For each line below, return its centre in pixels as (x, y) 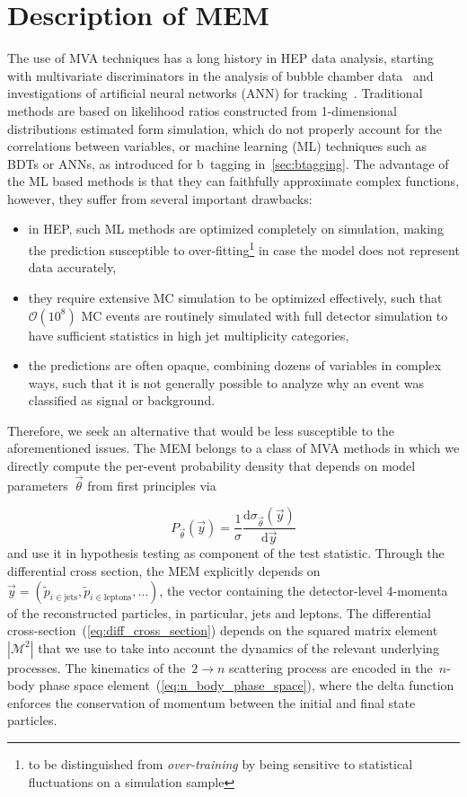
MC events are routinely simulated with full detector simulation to (264, 315)
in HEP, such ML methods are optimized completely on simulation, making (236, 229)
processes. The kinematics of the (97, 667)
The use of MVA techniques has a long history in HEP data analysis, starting (221, 58)
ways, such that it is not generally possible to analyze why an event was (226, 382)
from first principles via (152, 485)
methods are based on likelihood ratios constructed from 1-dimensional (202, 110)
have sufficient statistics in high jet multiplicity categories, (189, 335)
